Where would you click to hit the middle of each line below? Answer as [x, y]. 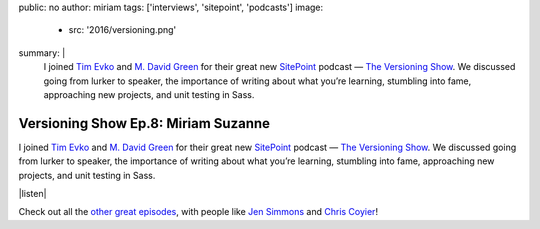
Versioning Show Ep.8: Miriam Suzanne [144, 123]
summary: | [42, 52]
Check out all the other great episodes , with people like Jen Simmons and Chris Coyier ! [198, 212]
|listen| [32, 194]
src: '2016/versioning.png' [122, 30]
